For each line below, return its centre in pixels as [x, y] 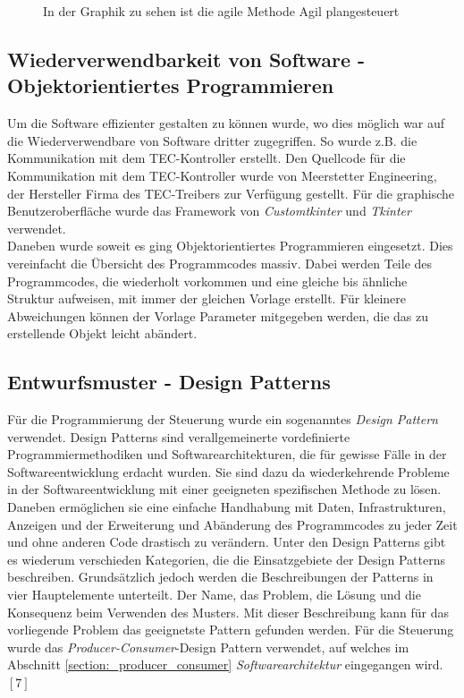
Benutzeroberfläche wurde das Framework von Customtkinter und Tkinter [209, 211]
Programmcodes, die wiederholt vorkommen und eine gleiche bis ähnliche [207, 281]
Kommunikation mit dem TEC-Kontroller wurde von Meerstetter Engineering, [222, 175]
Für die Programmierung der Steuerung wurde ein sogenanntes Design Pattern [223, 419]
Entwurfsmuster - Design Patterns [169, 382]
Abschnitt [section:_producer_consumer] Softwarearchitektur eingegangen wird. [225, 664]
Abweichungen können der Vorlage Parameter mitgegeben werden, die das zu [218, 315]
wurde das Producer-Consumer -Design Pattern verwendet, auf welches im [208, 647]
